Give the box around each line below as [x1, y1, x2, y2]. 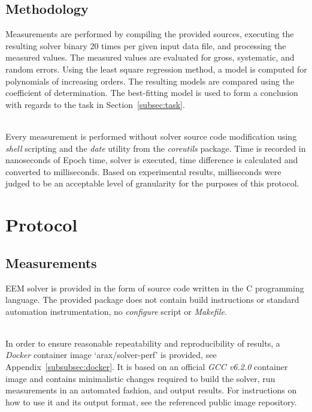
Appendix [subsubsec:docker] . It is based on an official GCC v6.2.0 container [5, 360, 288, 373]
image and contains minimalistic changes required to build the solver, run [5, 372, 275, 384]
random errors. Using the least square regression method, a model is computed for [5, 62, 307, 75]
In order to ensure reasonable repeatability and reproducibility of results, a [5, 336, 280, 349]
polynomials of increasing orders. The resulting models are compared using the [5, 74, 295, 87]
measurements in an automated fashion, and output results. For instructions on [5, 384, 297, 396]
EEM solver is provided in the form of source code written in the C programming [5, 281, 304, 294]
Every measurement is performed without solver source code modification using [5, 130, 297, 142]
